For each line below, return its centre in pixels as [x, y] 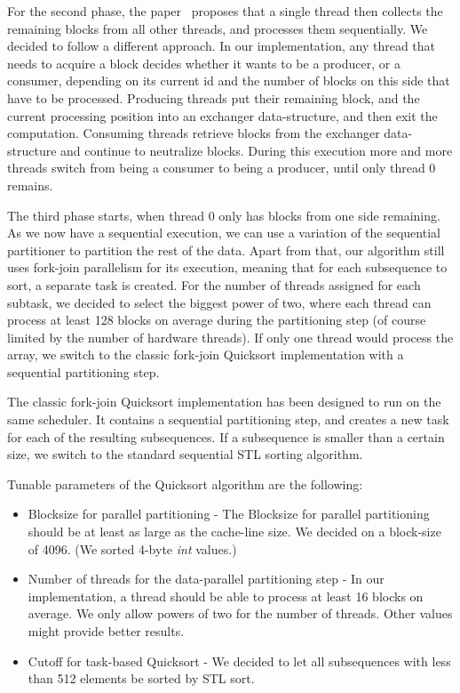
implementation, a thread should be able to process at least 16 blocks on [226, 596]
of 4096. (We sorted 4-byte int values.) [132, 548]
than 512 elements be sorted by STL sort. [141, 678]
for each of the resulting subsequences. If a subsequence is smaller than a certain [226, 436]
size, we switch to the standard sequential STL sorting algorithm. [185, 454]
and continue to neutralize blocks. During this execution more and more [257, 150]
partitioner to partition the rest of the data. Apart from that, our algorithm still [226, 250]
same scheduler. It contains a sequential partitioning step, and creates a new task [228, 419]
